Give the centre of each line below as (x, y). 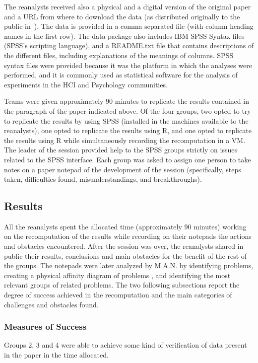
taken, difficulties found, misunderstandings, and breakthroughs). (103, 179)
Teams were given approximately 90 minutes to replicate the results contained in (127, 101)
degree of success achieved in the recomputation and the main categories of (118, 295)
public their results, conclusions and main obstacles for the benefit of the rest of (126, 255)
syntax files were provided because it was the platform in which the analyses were (128, 65)
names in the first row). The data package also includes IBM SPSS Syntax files (124, 36)
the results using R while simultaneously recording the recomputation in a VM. (125, 140)
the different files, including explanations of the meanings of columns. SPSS (119, 55)
